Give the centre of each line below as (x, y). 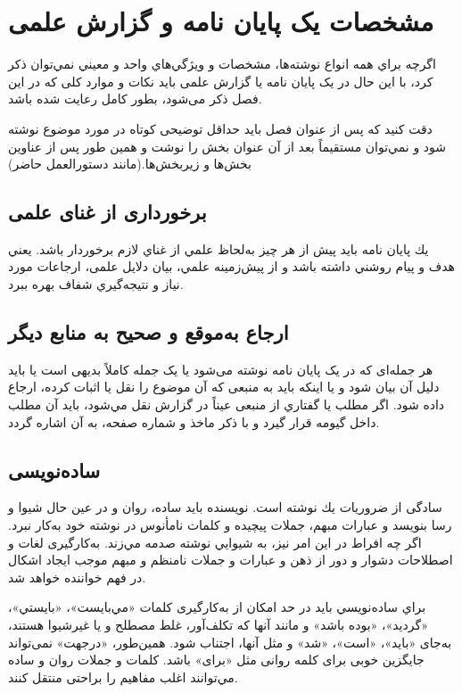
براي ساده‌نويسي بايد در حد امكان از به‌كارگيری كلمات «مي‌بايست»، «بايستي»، (217, 607)
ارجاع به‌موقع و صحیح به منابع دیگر (148, 332)
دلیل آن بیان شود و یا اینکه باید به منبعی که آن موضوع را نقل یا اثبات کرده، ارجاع (224, 387)
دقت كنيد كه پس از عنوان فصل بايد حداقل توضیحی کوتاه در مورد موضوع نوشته (220, 128)
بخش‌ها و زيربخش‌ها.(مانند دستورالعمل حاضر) (130, 164)
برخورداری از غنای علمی (107, 212)
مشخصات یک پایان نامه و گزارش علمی (221, 21)
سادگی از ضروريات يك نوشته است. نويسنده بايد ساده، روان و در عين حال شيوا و (225, 507)
